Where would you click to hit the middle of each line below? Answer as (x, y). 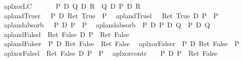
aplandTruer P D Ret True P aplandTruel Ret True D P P (111, 15)
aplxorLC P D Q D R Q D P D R (72, 6)
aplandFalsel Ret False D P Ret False (66, 34)
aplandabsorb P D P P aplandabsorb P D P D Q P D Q (107, 25)
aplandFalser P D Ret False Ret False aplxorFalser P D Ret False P (121, 43)
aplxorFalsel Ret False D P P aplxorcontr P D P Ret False (111, 53)
